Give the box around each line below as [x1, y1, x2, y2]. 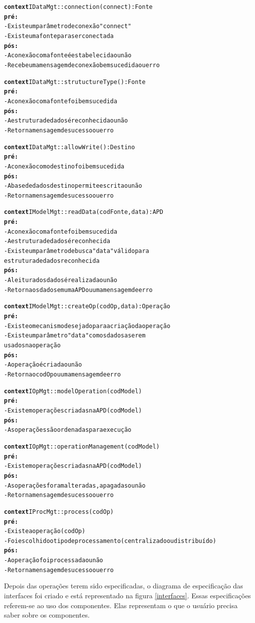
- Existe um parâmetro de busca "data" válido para [4, 248, 149, 255]
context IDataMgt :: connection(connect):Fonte [4, 3, 153, 10]
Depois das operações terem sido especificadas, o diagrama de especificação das [4, 581, 243, 591]
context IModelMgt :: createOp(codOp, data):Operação [4, 303, 170, 310]
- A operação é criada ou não [4, 361, 82, 369]
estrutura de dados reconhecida [4, 257, 100, 264]
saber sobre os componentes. [4, 610, 90, 620]
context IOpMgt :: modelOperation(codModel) [4, 387, 142, 395]
